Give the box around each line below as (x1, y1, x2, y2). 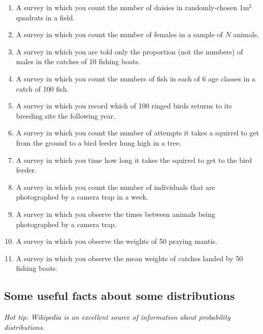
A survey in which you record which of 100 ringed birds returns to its (16, 100, 232, 111)
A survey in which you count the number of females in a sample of (16, 29, 223, 40)
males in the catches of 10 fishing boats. (16, 56, 140, 67)
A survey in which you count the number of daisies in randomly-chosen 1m (16, 2, 249, 12)
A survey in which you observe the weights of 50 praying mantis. (16, 236, 217, 246)
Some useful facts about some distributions (4, 288, 235, 303)
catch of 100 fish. (16, 83, 69, 94)
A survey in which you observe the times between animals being (16, 208, 215, 219)
